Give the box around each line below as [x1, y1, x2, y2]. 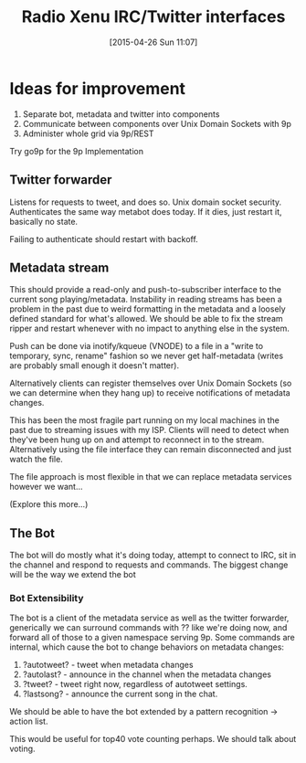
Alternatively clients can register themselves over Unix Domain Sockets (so [9, 377, 292, 389]
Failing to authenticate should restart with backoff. [9, 233, 198, 244]
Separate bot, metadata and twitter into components [22, 108, 220, 120]
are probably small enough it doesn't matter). [9, 360, 180, 371]
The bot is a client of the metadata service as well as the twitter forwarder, [9, 612, 290, 623]
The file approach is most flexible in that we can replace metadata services [9, 472, 292, 482]
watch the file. [9, 454, 64, 465]
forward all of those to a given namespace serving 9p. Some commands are [9, 632, 295, 643]
